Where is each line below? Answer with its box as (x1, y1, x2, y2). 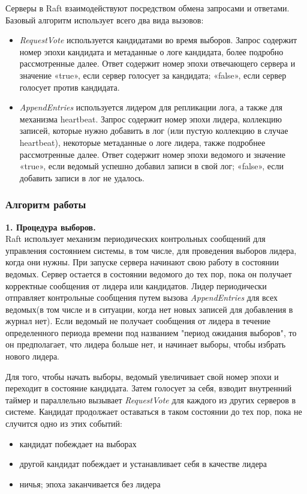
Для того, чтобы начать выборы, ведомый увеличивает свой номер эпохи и (5, 370, 279, 382)
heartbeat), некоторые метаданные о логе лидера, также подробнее (19, 136, 266, 148)
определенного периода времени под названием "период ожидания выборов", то (5, 326, 297, 339)
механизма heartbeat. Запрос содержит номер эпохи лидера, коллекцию (19, 112, 282, 125)
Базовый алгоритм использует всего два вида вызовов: (5, 13, 204, 26)
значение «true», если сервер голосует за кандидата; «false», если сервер (19, 68, 287, 81)
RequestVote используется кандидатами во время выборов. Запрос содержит (19, 34, 297, 46)
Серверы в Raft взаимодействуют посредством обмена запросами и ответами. (5, 2, 290, 14)
